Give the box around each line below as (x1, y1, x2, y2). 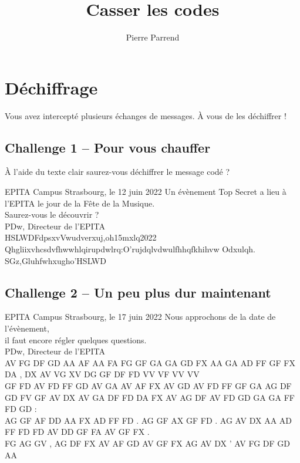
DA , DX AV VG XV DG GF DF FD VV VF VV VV (5, 368, 200, 380)
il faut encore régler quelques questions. (5, 333, 147, 346)
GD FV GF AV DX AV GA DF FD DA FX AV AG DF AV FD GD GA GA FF (5, 391, 295, 403)
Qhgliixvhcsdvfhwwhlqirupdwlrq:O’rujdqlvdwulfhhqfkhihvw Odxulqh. (5, 243, 256, 255)
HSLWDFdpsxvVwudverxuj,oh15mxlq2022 (5, 231, 157, 244)
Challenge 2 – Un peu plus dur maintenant (5, 283, 271, 301)
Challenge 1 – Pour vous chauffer (5, 138, 211, 156)
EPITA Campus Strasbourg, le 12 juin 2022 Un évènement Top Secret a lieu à (5, 185, 286, 198)
